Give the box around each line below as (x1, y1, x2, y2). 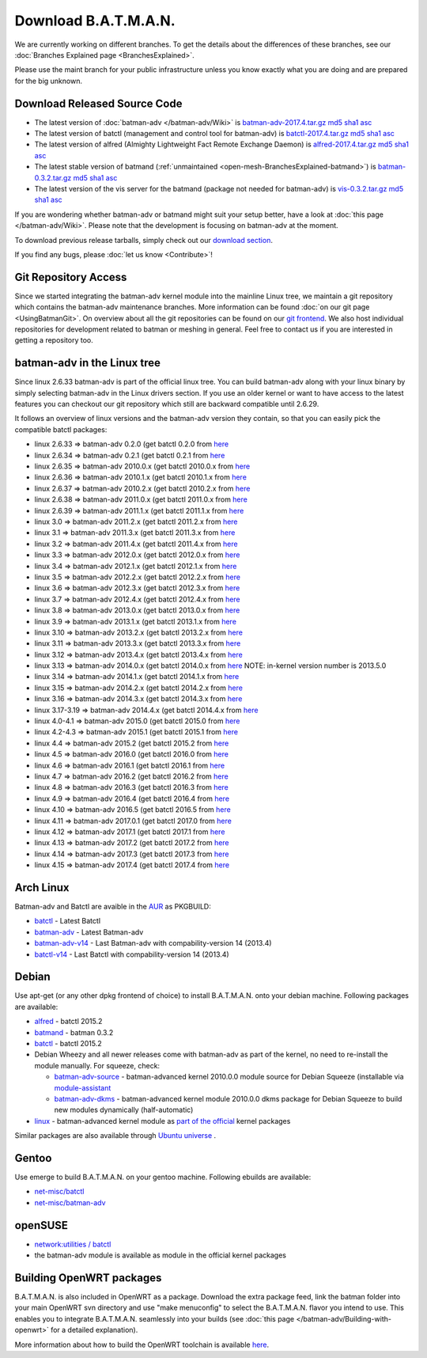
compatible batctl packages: (14, 424, 108, 434)
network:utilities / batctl (34, 1239, 111, 1249)
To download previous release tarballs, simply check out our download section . (14, 235, 273, 245)
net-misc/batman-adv (34, 1197, 106, 1207)
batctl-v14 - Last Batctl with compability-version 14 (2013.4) (34, 950, 229, 959)
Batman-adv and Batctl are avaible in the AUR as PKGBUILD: (14, 902, 211, 911)
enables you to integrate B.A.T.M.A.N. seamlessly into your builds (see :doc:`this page (14, 1314, 295, 1323)
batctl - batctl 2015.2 (34, 1039, 102, 1049)
